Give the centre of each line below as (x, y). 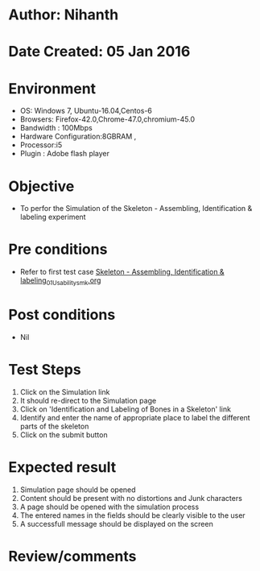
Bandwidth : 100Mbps (56, 128)
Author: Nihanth (64, 15)
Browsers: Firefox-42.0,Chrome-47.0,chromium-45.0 (107, 119)
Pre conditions (58, 249)
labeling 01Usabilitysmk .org (60, 281)
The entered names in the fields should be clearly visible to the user (132, 515)
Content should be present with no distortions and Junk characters (131, 498)
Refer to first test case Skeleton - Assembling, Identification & (122, 272)
